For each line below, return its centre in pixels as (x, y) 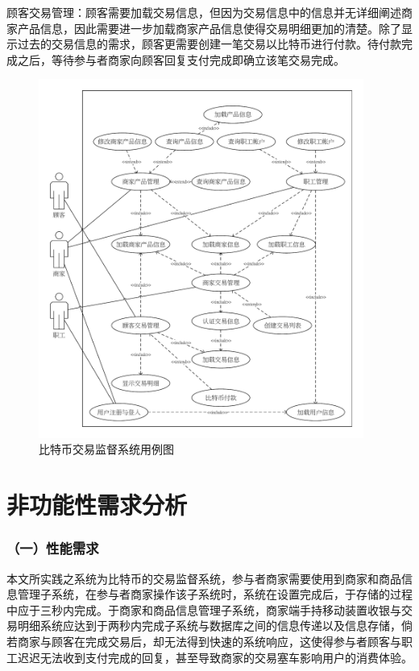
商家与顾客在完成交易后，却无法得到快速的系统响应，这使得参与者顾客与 (209, 641)
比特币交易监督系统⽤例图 (106, 449)
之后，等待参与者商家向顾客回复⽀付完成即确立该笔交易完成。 (181, 59)
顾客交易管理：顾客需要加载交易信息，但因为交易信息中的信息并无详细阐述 (204, 12)
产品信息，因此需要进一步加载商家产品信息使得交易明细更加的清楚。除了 (209, 28)
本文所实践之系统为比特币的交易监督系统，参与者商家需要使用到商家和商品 (204, 578)
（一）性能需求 (53, 548)
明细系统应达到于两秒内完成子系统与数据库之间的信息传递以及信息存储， (209, 625)
